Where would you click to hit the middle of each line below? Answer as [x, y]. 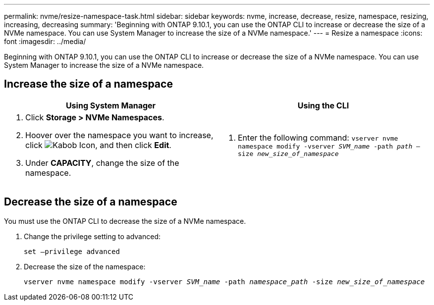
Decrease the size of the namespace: [85, 266]
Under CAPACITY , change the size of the [102, 163]
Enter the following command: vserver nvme [318, 137]
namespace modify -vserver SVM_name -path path [325, 146]
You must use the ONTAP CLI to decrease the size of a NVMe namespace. [125, 221]
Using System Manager [111, 105]
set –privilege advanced [72, 251]
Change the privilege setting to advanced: [92, 236]
